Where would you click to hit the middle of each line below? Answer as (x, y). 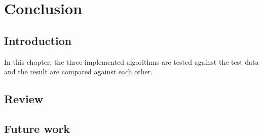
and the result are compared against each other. (79, 72)
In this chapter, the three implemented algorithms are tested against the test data (131, 61)
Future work (37, 128)
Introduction (38, 40)
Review (24, 99)
